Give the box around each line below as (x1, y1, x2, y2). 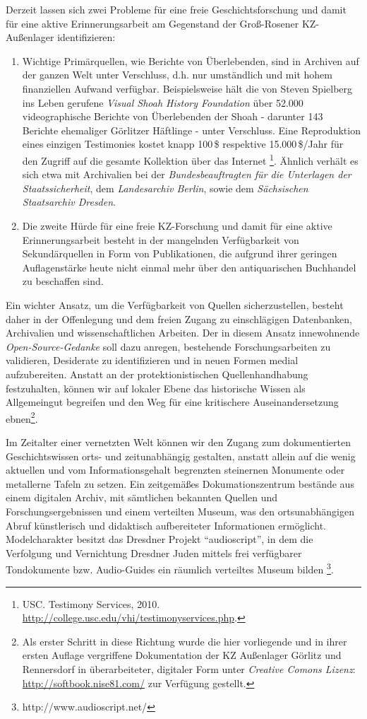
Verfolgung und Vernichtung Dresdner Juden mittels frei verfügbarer (6, 545, 302, 560)
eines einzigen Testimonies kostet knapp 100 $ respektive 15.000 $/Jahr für (22, 136, 344, 151)
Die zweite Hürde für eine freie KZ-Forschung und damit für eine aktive (22, 218, 332, 233)
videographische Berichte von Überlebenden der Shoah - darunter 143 (22, 109, 323, 124)
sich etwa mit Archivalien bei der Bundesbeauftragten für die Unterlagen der (22, 167, 351, 182)
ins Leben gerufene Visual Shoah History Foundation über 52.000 (22, 95, 303, 110)
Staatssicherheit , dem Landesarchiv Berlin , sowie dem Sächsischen (22, 180, 308, 195)
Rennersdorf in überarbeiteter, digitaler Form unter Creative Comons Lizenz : (22, 661, 356, 676)
